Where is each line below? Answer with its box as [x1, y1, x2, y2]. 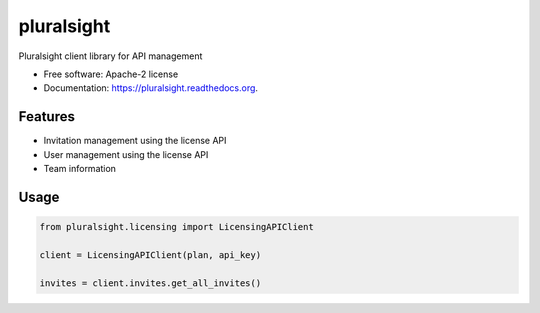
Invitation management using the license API [43, 135, 227, 147]
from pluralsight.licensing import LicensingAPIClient [39, 221, 314, 233]
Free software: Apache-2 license [43, 68, 179, 80]
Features [18, 108, 75, 125]
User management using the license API [43, 148, 209, 160]
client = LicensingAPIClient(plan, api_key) [39, 249, 262, 260]
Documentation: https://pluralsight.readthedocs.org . [43, 82, 259, 94]
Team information [43, 163, 117, 175]
